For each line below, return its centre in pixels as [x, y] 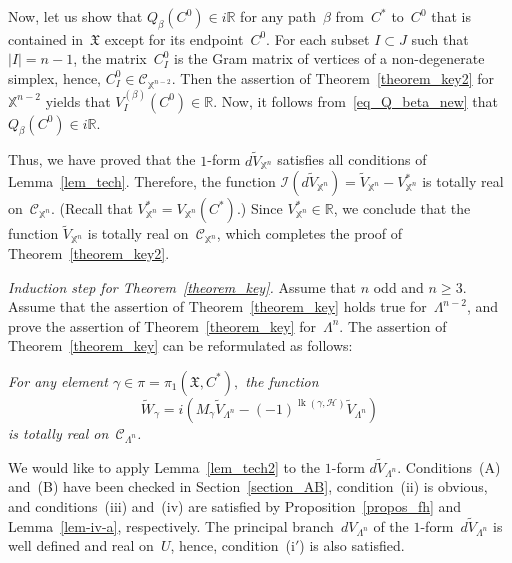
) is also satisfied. [352, 545]
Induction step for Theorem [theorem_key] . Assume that [182, 286]
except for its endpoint [174, 38]
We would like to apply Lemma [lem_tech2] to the [164, 466]
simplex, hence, [55, 77]
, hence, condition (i [232, 545]
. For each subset [318, 38]
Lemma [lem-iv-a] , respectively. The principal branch [171, 525]
